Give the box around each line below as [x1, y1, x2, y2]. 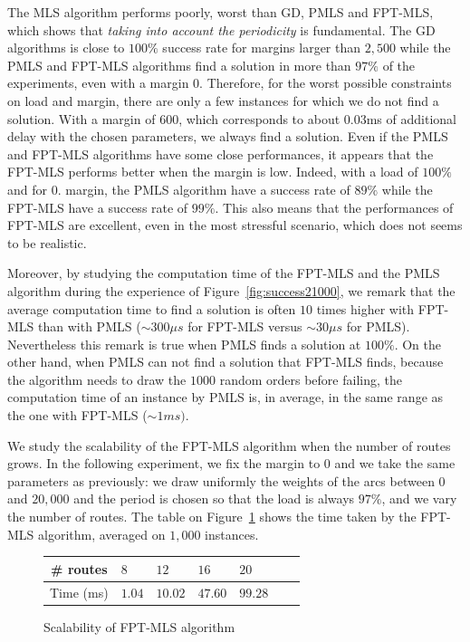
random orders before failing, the [219, 369, 402, 388]
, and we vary [381, 489, 457, 508]
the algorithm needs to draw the [7, 369, 187, 388]
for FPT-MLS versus [187, 317, 302, 336]
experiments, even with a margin [7, 73, 189, 92]
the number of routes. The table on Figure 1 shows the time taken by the [7, 507, 417, 526]
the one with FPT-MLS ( [7, 406, 148, 425]
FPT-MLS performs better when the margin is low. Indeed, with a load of [7, 162, 418, 181]
